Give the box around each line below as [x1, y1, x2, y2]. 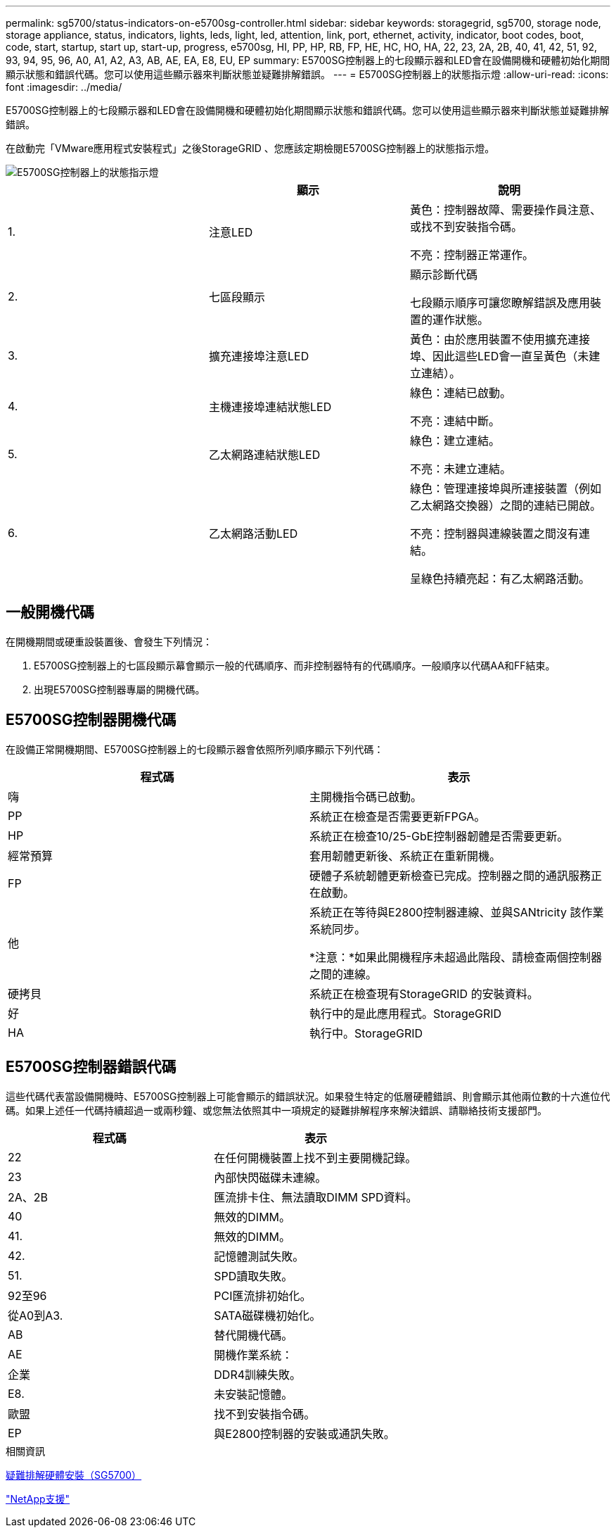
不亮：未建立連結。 [409, 462, 511, 476]
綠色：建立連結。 [409, 434, 500, 448]
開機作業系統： [214, 1347, 293, 1362]
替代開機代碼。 [214, 1327, 293, 1342]
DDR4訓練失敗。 [214, 1367, 302, 1382]
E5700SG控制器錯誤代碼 [6, 1058, 177, 1076]
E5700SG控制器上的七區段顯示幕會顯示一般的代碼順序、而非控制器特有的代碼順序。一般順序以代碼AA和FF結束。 [34, 659, 556, 671]
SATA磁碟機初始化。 [214, 1308, 321, 1323]
